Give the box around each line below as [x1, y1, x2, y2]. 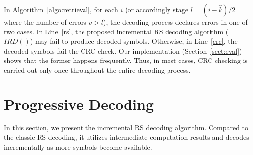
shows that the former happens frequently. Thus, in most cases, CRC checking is [4, 55, 248, 65]
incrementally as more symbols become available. [4, 141, 152, 152]
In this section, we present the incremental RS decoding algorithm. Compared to [4, 122, 249, 132]
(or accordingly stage [125, 4, 189, 14]
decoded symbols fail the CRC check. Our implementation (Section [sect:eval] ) [4, 45, 242, 56]
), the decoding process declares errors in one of [103, 17, 248, 27]
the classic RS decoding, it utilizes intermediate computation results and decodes [4, 132, 249, 142]
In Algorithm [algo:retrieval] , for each [4, 4, 118, 14]
